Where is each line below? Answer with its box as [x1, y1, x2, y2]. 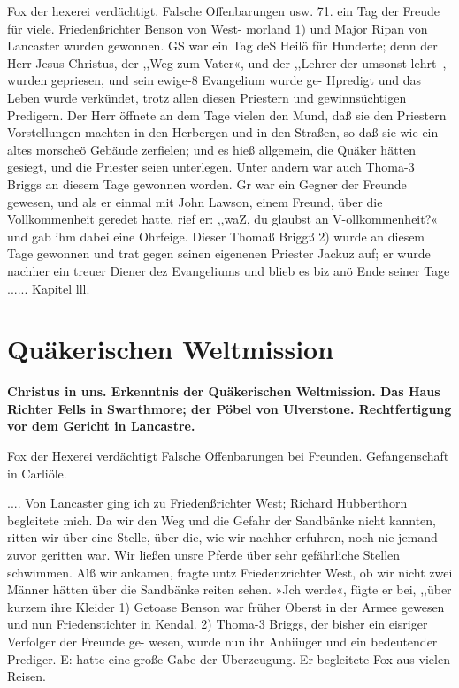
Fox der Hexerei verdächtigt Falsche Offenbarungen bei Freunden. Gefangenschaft [7, 447, 449, 464]
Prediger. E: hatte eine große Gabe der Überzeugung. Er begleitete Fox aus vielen [7, 649, 450, 668]
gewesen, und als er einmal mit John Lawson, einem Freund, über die [7, 192, 383, 210]
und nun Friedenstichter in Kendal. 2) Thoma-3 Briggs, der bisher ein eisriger [7, 615, 428, 633]
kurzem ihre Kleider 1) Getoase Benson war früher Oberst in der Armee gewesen [7, 597, 445, 615]
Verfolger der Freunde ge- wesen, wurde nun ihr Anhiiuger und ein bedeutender [7, 631, 438, 650]
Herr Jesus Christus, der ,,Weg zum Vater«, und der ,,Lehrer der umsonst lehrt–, [7, 53, 447, 72]
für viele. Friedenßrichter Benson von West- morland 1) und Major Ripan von [7, 19, 428, 37]
